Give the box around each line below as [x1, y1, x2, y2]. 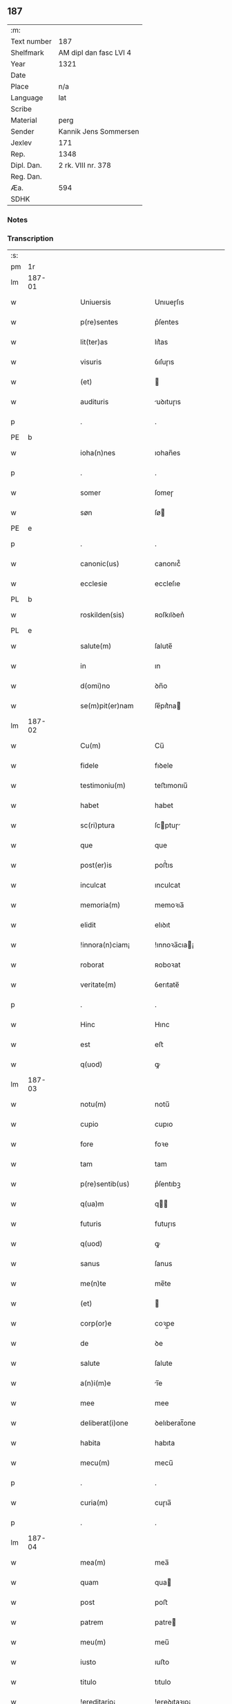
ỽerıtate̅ [154, 980, 180, 990]
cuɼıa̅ [154, 1498, 171, 1508]
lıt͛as [154, 337, 168, 347]
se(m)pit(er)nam [80, 701, 134, 711]
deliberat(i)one [80, 1418, 129, 1428]
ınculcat [154, 880, 181, 890]
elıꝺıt [154, 920, 171, 930]
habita [80, 1438, 101, 1448]
